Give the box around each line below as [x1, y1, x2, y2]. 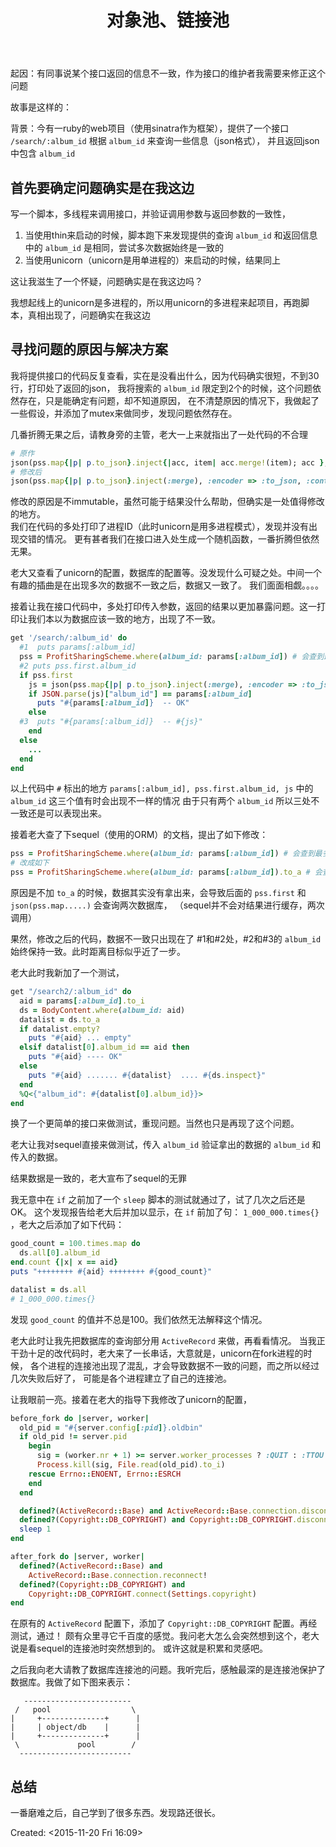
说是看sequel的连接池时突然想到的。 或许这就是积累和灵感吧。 [10, 1642, 268, 1655]
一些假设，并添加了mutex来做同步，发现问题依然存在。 [10, 407, 238, 419]
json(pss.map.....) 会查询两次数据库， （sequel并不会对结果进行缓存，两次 [10, 899, 325, 911]
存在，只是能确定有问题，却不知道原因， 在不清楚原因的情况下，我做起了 [18, 394, 320, 406]
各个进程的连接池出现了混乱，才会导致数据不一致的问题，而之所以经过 [29, 1359, 320, 1371]
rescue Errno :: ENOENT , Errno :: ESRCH [28, 1469, 182, 1479]
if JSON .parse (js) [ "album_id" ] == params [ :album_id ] [28, 689, 253, 699]
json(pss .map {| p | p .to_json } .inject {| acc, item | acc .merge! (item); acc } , [10, 457, 329, 468]
